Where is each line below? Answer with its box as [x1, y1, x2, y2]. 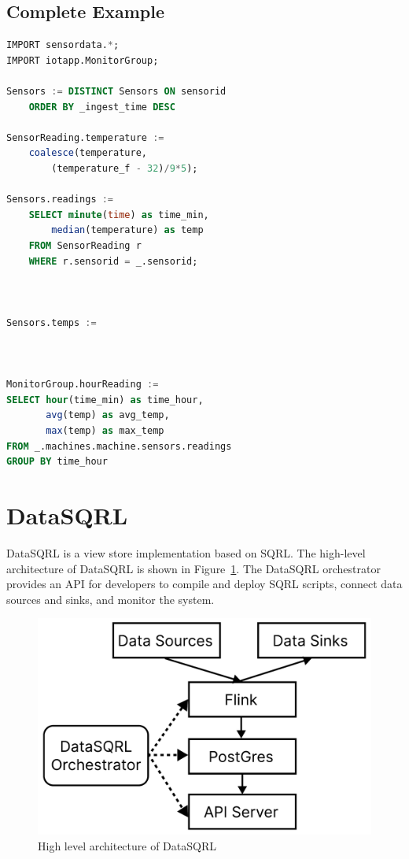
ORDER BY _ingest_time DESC [28, 101, 175, 113]
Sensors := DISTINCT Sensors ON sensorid [6, 85, 227, 97]
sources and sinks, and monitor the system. [6, 591, 215, 607]
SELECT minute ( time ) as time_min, [28, 209, 209, 220]
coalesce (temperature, [28, 147, 147, 159]
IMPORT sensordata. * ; [6, 39, 120, 51]
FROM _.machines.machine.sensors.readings [6, 440, 232, 452]
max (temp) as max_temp [46, 425, 164, 437]
